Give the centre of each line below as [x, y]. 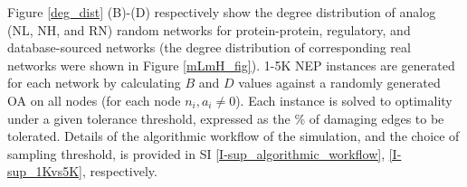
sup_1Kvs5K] [45, 171]
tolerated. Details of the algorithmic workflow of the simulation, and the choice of [233, 136]
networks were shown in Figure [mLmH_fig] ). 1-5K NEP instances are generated [231, 65]
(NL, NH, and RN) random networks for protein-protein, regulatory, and [209, 29]
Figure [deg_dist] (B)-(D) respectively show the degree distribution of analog [222, 12]
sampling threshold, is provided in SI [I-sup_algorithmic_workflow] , [196, 153]
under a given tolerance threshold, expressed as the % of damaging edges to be [226, 118]
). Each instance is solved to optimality [344, 100]
